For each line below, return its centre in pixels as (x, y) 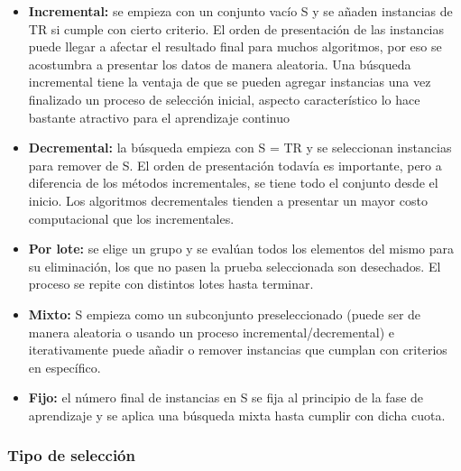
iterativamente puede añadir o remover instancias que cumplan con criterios (238, 350)
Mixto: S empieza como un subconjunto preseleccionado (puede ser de (225, 314)
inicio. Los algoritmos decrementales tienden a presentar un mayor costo (228, 200)
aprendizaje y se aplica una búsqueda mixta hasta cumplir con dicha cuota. (237, 415)
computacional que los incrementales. (131, 218)
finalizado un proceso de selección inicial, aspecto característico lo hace (224, 99)
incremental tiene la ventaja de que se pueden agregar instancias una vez (230, 82)
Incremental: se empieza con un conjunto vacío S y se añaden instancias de (240, 11)
